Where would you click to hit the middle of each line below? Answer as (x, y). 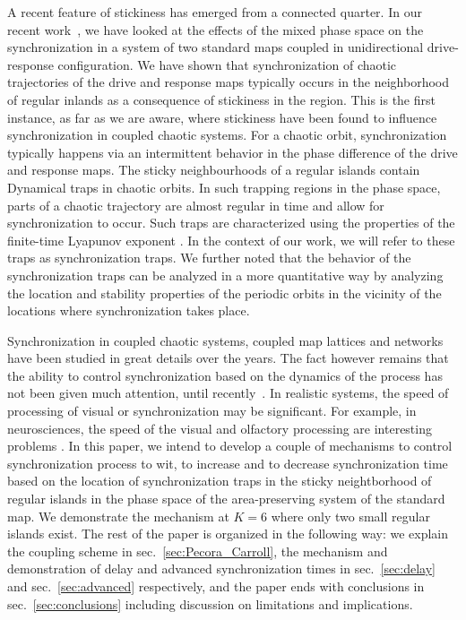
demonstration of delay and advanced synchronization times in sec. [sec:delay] (222, 568)
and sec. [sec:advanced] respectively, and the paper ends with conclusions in (216, 586)
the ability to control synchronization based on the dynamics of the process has (225, 375)
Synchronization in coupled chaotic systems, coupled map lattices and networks (225, 340)
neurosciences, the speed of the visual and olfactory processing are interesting (220, 428)
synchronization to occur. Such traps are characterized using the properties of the (231, 223)
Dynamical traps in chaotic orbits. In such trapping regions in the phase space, (224, 187)
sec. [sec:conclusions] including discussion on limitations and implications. (210, 603)
